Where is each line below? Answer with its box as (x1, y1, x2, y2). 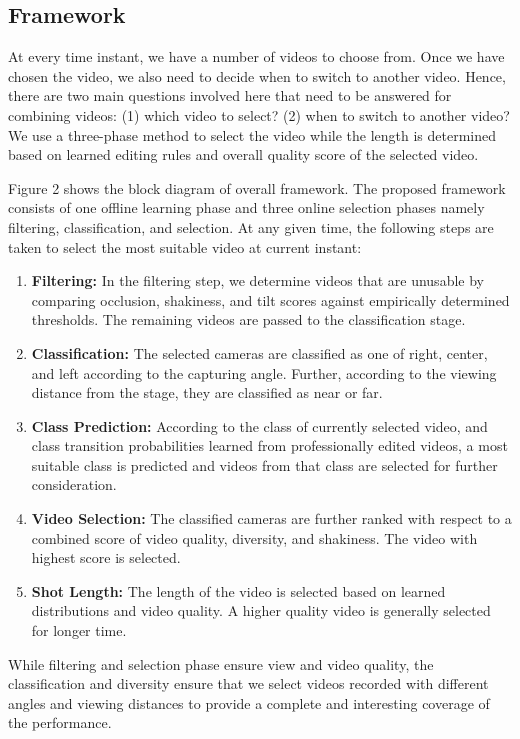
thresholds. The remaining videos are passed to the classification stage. (31, 309, 466, 330)
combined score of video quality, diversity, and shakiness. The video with (31, 527, 478, 548)
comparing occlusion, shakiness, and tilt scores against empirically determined (31, 289, 510, 310)
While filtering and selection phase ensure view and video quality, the (8, 653, 434, 674)
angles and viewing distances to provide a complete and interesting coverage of (8, 692, 490, 713)
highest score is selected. (31, 547, 181, 568)
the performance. (8, 712, 112, 733)
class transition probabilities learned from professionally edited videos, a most (31, 435, 508, 456)
